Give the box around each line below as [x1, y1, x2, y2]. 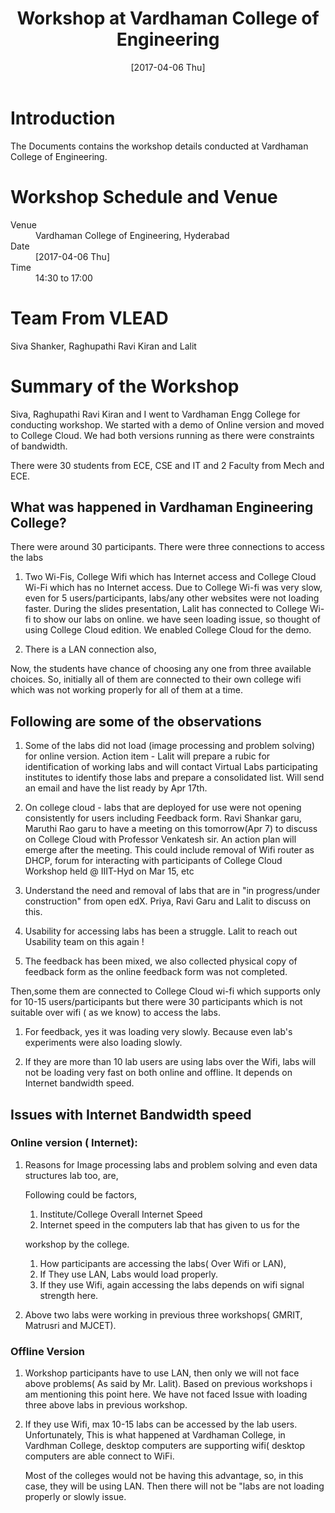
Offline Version [10, 1344, 86, 1358]
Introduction [10, 107, 116, 129]
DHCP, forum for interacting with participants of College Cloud [24, 855, 283, 867]
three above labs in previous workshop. [24, 1399, 188, 1411]
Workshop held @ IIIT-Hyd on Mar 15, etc [24, 865, 195, 877]
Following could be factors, [24, 1188, 138, 1201]
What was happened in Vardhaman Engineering [10, 498, 314, 516]
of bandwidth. [10, 440, 68, 452]
